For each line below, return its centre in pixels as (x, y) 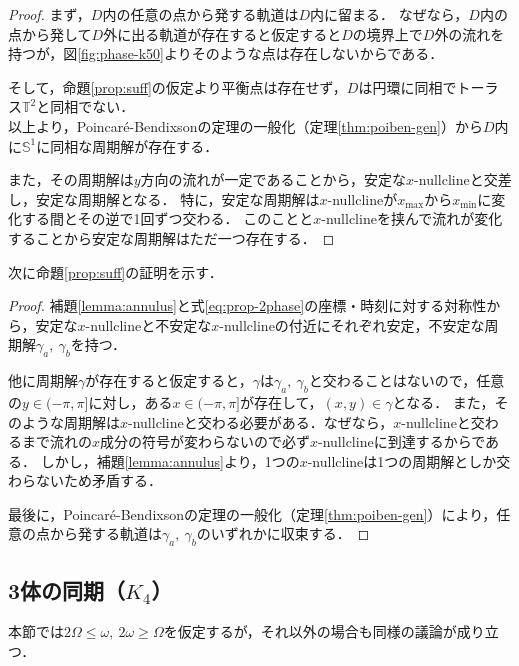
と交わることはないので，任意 (406, 380)
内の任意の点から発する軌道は (200, 14)
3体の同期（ (67, 589)
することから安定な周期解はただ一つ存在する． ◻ (171, 237)
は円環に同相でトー (421, 86)
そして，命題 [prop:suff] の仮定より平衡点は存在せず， (177, 86)
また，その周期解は (71, 179)
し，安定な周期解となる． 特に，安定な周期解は (164, 198)
